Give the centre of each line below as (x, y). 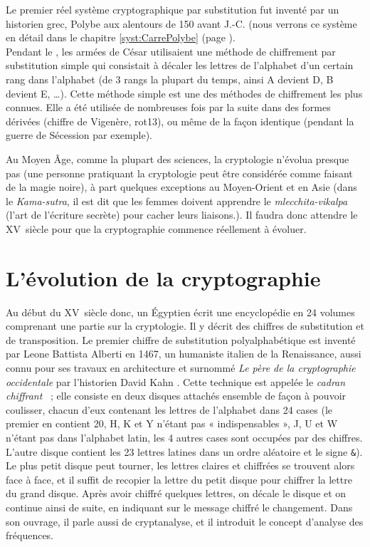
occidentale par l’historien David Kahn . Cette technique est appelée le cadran (176, 381)
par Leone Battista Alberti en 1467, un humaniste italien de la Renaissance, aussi (184, 354)
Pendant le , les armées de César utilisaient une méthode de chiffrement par (171, 51)
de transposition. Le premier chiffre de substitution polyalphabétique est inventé (181, 339)
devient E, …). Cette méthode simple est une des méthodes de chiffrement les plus (184, 93)
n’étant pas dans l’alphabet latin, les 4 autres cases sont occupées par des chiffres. (184, 437)
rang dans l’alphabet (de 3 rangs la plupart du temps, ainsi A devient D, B (170, 79)
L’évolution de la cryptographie (163, 277)
